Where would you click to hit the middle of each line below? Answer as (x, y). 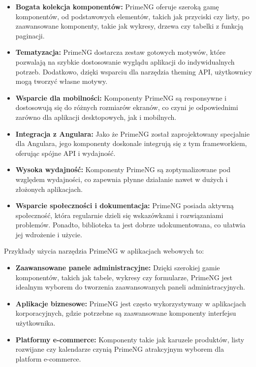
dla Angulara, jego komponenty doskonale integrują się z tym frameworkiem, (131, 143)
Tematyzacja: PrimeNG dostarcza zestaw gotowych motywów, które (121, 52)
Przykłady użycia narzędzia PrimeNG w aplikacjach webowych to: (104, 251)
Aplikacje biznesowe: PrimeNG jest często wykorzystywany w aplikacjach (131, 303)
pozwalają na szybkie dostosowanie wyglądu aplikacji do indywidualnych (125, 61)
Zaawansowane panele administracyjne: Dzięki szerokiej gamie (118, 268)
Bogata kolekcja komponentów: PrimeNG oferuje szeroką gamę (117, 6)
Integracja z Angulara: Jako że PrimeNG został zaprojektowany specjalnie (132, 133)
